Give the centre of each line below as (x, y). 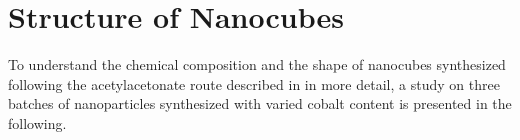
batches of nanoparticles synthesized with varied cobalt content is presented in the (260, 103)
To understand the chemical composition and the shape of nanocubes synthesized (257, 64)
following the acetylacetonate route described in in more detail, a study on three (254, 83)
